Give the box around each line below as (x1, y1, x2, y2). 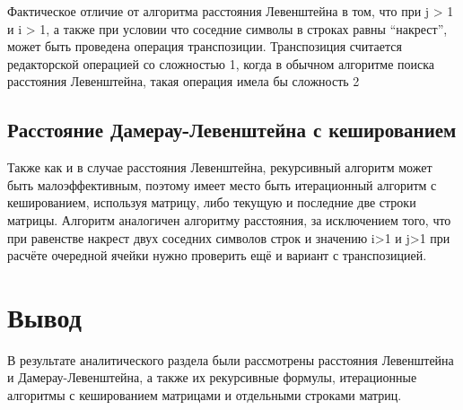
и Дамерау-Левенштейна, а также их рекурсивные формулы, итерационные (7, 368, 417, 387)
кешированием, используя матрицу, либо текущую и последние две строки (7, 193, 416, 212)
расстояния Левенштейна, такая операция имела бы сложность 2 (7, 72, 360, 91)
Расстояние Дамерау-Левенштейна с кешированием (7, 116, 457, 144)
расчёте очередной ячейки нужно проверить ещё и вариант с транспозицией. (7, 246, 427, 265)
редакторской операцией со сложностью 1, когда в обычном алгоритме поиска (7, 54, 435, 73)
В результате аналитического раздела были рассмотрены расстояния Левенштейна (7, 350, 454, 369)
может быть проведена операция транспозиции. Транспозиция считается (7, 37, 402, 56)
